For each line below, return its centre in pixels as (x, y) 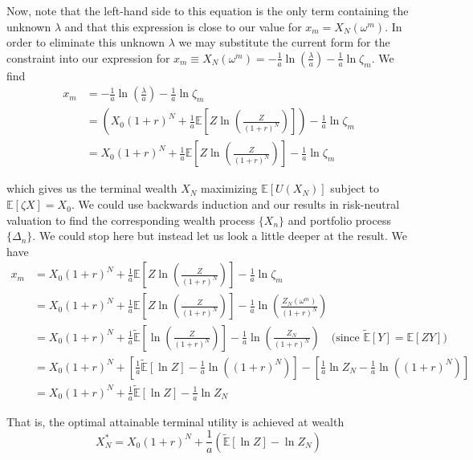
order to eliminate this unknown (86, 42)
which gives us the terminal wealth (92, 188)
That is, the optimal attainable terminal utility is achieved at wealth (175, 421)
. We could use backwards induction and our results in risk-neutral (235, 204)
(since (345, 338)
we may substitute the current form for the (284, 42)
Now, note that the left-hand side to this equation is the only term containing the (208, 10)
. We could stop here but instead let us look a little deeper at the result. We (220, 236)
